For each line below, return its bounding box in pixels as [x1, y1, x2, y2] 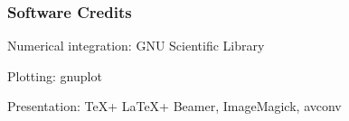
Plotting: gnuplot [7, 66, 102, 85]
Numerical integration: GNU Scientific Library [7, 36, 265, 55]
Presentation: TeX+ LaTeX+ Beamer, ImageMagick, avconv [7, 97, 342, 116]
